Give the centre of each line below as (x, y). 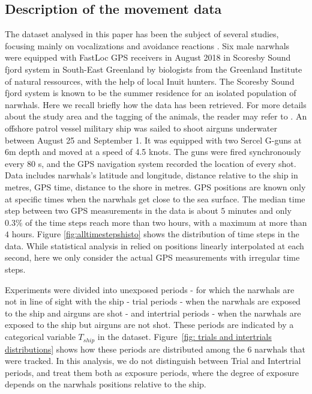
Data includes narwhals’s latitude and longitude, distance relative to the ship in (151, 175)
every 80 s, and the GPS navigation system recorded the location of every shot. (151, 163)
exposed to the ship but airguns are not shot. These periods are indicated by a (149, 325)
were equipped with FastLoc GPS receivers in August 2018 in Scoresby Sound (148, 57)
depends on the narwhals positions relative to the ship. (106, 384)
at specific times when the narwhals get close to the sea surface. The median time (155, 199)
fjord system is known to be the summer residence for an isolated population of (151, 93)
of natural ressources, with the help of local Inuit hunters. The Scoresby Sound (150, 81)
